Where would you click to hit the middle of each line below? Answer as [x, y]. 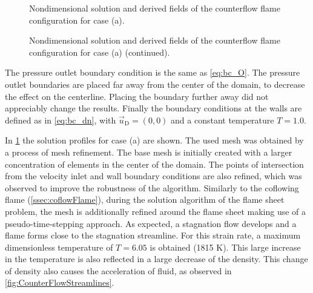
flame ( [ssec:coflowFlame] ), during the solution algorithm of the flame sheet [145, 199]
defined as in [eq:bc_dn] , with [61, 120]
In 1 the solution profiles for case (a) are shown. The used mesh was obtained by [154, 140]
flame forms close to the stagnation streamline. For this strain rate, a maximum [153, 235]
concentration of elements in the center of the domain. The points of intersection [154, 164]
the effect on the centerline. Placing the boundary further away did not [137, 96]
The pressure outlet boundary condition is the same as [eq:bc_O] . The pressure [153, 72]
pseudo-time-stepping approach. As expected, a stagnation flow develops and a [151, 223]
